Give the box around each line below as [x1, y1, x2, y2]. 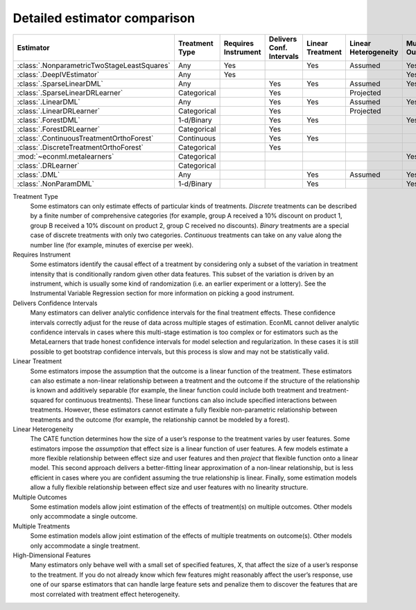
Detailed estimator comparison [12, 10, 196, 26]
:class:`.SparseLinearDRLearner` [17, 87, 123, 97]
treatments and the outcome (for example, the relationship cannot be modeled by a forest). [30, 415, 291, 424]
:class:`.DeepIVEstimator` [17, 69, 100, 79]
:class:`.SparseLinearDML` [17, 78, 103, 88]
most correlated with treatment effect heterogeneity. [30, 590, 180, 598]
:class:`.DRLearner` [17, 160, 80, 170]
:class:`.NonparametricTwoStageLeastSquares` [17, 60, 171, 70]
